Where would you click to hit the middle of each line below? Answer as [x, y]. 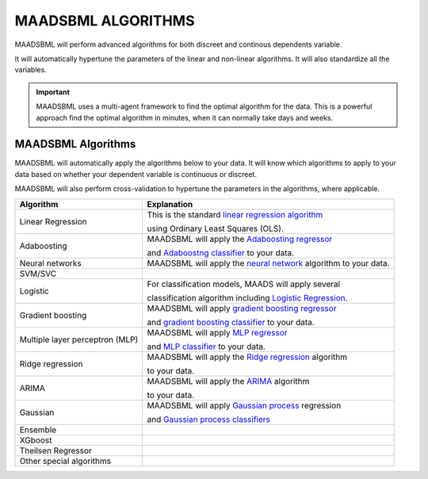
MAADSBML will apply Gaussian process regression [244, 405]
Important [53, 92]
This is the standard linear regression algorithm [235, 214]
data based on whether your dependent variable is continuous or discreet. [136, 174]
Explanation [170, 204]
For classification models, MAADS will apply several [244, 284]
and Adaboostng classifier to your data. [221, 252]
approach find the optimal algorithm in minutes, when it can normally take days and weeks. [185, 117]
